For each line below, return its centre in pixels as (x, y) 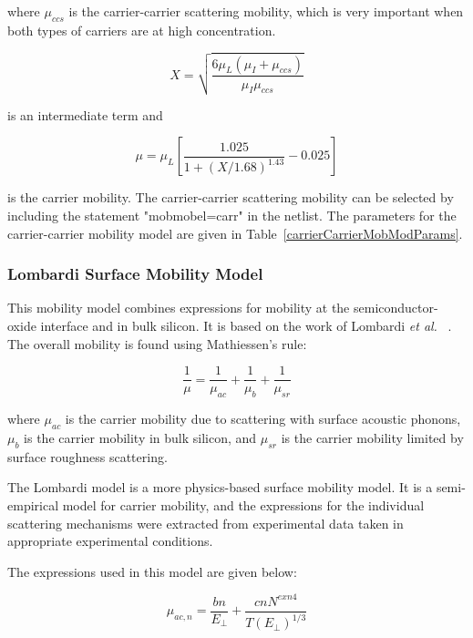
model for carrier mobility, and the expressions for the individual (243, 504)
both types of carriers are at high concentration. (142, 30)
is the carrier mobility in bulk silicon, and (140, 437)
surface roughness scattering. (87, 456)
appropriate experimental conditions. (110, 541)
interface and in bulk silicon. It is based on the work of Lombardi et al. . (246, 326)
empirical (33, 504)
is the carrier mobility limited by (372, 437)
